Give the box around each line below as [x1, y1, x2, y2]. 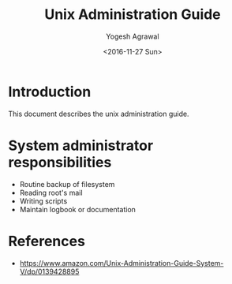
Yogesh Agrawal [106, 32, 159, 41]
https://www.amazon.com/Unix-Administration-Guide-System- [19, 258, 224, 267]
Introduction [8, 83, 92, 100]
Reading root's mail [19, 188, 83, 197]
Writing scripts [19, 196, 68, 206]
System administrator [8, 136, 154, 155]
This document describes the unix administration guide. [8, 109, 189, 118]
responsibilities [8, 153, 112, 171]
